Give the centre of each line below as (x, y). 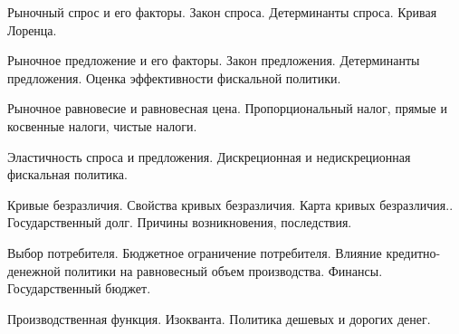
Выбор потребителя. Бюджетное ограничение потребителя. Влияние (195, 252)
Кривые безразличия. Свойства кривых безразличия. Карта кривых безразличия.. (230, 204)
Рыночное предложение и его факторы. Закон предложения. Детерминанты (214, 60)
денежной (34, 270)
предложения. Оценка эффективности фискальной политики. (174, 77)
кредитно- (413, 252)
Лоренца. (32, 29)
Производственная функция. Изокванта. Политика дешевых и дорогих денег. (219, 318)
